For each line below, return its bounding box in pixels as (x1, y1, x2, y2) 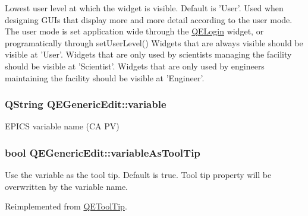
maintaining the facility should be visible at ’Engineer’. (5, 71, 205, 84)
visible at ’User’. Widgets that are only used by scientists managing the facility (5, 48, 292, 61)
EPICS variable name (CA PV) (5, 120, 120, 132)
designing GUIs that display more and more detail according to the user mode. (5, 13, 293, 26)
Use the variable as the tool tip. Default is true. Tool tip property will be (5, 169, 272, 181)
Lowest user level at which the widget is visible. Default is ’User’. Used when (5, 2, 284, 14)
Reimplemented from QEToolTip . (5, 200, 127, 212)
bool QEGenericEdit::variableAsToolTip (5, 145, 200, 160)
